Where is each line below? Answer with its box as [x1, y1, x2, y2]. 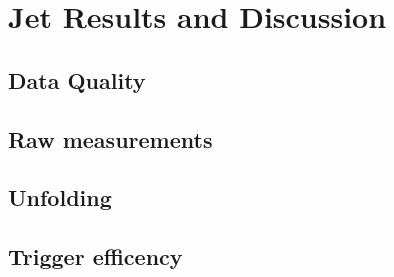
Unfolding [8, 182, 112, 213]
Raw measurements [8, 123, 213, 154]
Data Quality [8, 64, 146, 95]
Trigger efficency [8, 241, 183, 272]
